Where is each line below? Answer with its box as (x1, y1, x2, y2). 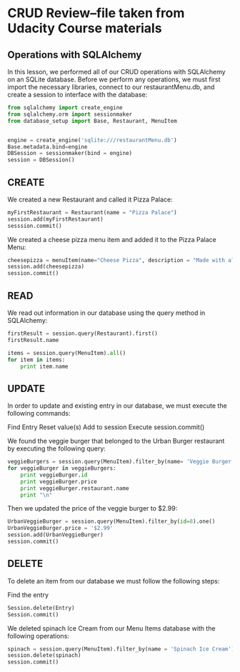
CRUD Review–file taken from (7, 5, 185, 21)
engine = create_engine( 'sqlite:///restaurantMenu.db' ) (7, 136, 177, 144)
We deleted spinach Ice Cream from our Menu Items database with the (7, 623, 216, 633)
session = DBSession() (7, 156, 75, 164)
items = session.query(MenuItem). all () (7, 349, 126, 356)
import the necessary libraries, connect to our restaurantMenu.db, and (7, 83, 215, 91)
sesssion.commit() (7, 222, 62, 229)
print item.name (20, 363, 69, 370)
